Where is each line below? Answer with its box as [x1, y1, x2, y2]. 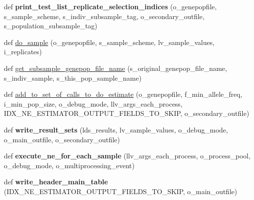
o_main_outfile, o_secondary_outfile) [4, 134, 120, 144]
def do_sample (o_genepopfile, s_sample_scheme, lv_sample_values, [4, 37, 215, 47]
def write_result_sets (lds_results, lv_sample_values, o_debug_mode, [4, 124, 228, 134]
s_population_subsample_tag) [4, 21, 97, 31]
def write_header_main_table [4, 177, 108, 187]
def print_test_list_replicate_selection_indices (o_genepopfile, [4, 1, 217, 11]
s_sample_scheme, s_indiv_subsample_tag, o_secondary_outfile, [4, 11, 205, 21]
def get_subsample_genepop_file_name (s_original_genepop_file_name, [4, 63, 227, 73]
